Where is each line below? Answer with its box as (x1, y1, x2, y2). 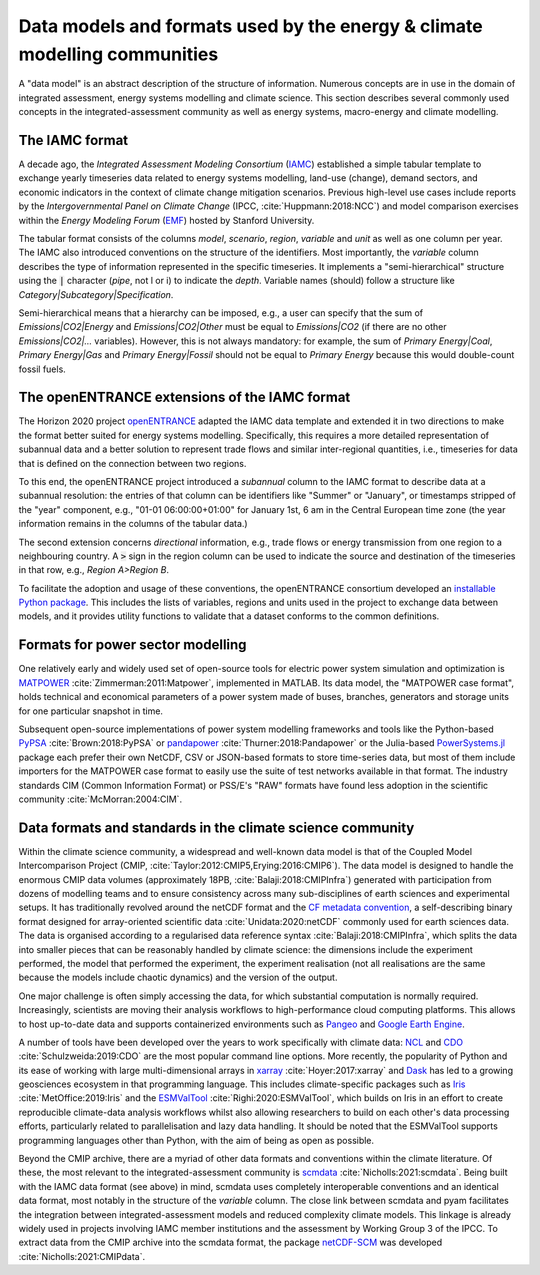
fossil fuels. (18, 363, 67, 375)
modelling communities (18, 43, 219, 65)
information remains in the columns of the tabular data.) (18, 518, 249, 530)
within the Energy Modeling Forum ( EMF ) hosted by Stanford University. (18, 214, 315, 226)
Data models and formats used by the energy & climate (18, 15, 484, 37)
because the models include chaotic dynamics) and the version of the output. (18, 971, 338, 984)
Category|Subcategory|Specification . (18, 288, 174, 300)
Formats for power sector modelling (18, 636, 247, 654)
